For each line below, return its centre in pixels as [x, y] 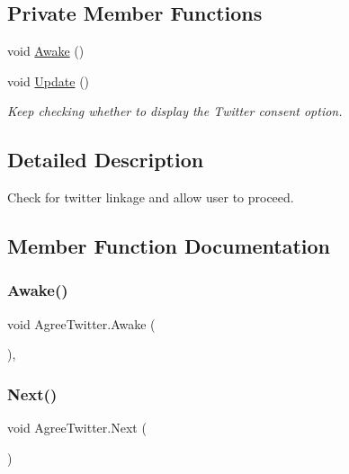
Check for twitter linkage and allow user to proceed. [151, 197]
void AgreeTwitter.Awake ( [81, 323]
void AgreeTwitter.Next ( [77, 428]
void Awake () [46, 51]
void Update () [49, 80]
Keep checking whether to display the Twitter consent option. [175, 111]
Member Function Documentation [169, 246]
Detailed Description [106, 160]
